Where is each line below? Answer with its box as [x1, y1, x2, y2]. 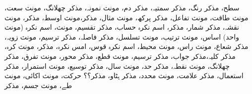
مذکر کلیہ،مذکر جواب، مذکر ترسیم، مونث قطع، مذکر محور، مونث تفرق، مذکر [4, 50, 236, 61]
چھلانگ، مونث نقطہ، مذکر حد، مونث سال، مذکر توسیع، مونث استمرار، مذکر [4, 60, 230, 71]
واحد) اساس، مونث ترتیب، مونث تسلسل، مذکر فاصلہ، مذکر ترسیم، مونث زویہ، [4, 31, 239, 42]
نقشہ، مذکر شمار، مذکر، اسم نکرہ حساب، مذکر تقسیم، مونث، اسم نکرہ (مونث [4, 22, 239, 32]
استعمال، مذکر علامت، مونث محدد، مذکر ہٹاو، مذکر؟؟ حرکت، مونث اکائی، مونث [4, 70, 244, 81]
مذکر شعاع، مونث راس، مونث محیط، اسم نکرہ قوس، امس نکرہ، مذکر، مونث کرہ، [4, 41, 249, 51]
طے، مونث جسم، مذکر [4, 80, 72, 90]
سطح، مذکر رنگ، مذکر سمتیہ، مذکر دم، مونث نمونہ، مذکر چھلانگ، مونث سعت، [4, 2, 240, 12]
